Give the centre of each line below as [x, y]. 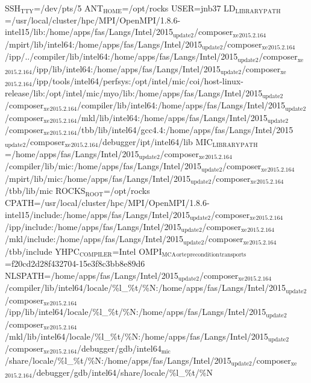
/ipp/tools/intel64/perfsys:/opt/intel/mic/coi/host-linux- [138, 81]
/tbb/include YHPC [42, 251]
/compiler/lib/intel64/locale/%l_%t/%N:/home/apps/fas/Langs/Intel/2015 [145, 288]
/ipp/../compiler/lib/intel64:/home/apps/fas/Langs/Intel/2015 [121, 56]
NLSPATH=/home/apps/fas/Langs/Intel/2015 [92, 275]
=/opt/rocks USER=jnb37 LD [179, 8]
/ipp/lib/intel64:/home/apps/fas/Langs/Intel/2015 [126, 68]
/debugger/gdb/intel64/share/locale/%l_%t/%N [123, 372]
